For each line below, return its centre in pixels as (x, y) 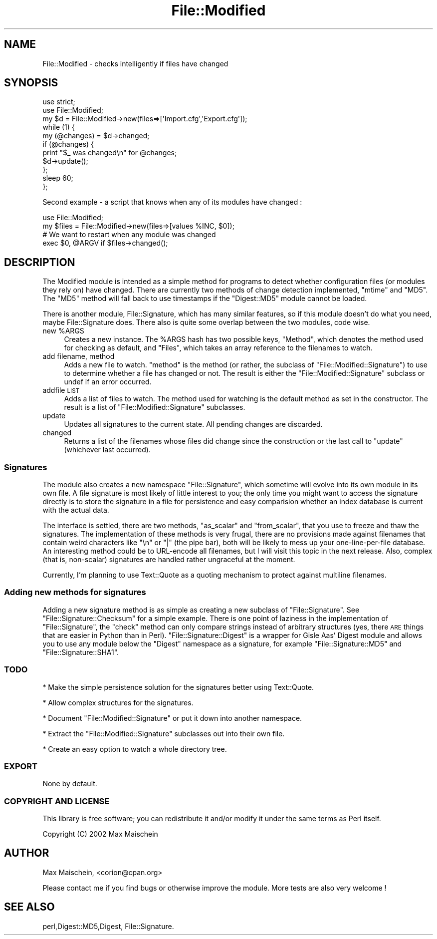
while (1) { (59, 127)
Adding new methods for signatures (75, 592)
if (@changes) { (68, 144)
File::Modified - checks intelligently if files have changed (135, 63)
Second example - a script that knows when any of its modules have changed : (172, 202)
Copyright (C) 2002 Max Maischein (100, 834)
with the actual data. (76, 510)
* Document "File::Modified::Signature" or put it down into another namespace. (172, 718)
